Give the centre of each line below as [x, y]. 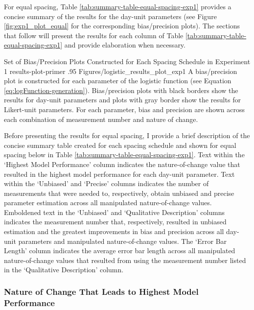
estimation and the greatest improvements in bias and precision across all [114, 231]
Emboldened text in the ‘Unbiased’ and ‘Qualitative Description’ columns [115, 212]
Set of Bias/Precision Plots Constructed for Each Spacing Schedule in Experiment [127, 61]
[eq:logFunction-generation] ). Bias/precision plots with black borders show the [121, 90]
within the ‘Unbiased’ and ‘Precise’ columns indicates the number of [106, 183]
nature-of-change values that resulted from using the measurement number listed [125, 260]
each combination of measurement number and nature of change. [101, 119]
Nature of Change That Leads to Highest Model [101, 291]
